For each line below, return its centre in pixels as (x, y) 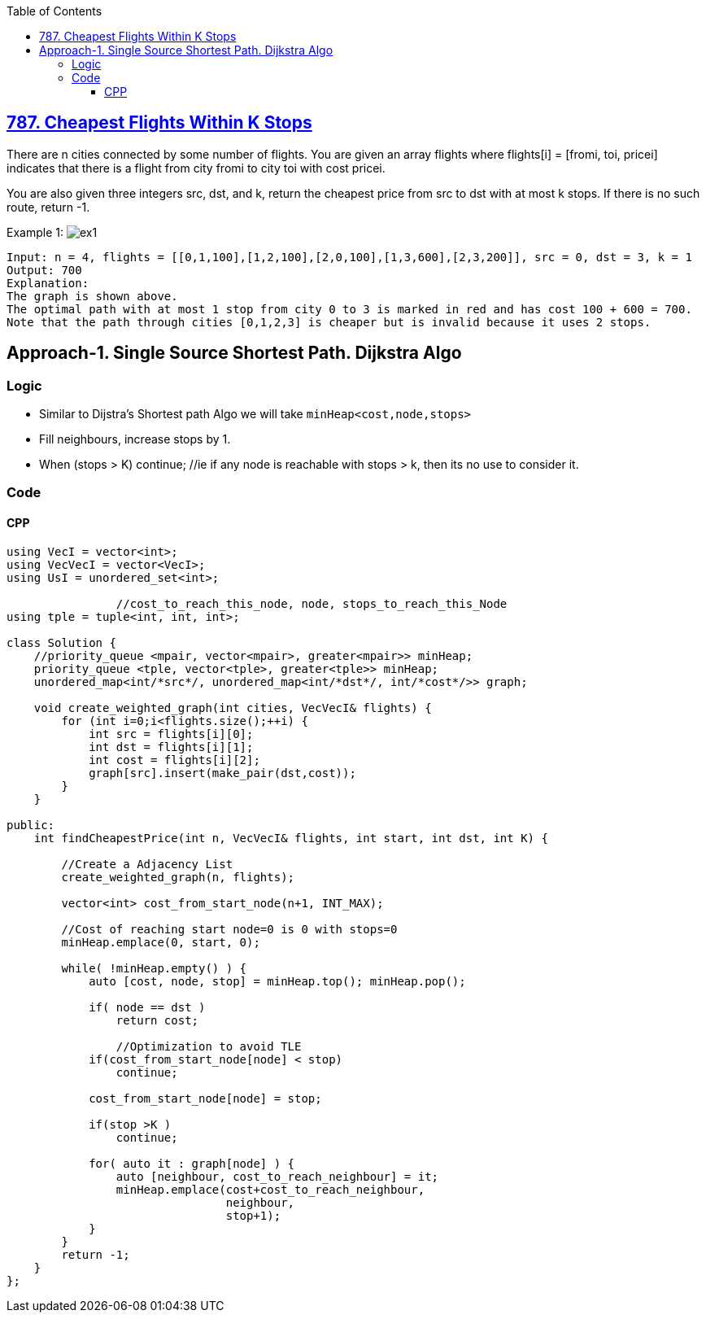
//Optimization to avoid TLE (209, 1046)
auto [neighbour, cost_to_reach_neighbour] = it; (277, 1176)
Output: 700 (44, 270)
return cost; (157, 1020)
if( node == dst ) (147, 1007)
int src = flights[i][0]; (171, 734)
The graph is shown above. (92, 296)
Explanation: (48, 283)
